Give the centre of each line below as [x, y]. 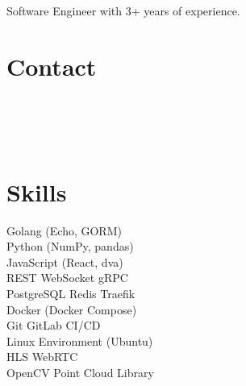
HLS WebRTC [42, 357]
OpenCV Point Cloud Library [80, 372]
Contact [52, 66]
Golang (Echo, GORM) [64, 230]
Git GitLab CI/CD [54, 325]
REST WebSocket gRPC [67, 278]
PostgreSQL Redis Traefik [71, 293]
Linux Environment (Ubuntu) [80, 340]
